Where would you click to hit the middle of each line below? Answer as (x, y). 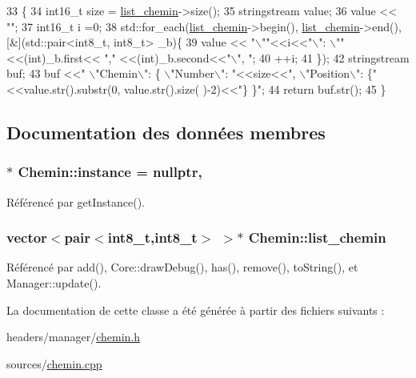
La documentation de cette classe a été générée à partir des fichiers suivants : (196, 310)
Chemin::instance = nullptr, (110, 172)
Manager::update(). (54, 282)
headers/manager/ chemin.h (73, 337)
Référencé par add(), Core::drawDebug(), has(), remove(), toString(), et (182, 267)
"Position (328, 73)
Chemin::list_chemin (317, 237)
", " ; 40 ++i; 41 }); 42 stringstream (323, 57)
